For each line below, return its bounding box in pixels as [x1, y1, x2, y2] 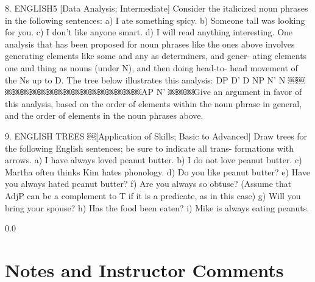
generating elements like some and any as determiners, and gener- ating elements [5, 49, 307, 62]
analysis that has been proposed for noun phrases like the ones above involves [5, 37, 295, 50]
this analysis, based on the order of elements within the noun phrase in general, [5, 97, 302, 110]
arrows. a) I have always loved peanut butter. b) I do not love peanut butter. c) [5, 153, 302, 166]
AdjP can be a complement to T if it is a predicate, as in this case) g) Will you [5, 189, 301, 202]
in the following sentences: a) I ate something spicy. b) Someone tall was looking [5, 13, 305, 26]
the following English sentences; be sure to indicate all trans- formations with [5, 141, 294, 154]
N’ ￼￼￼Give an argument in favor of [156, 85, 302, 98]
